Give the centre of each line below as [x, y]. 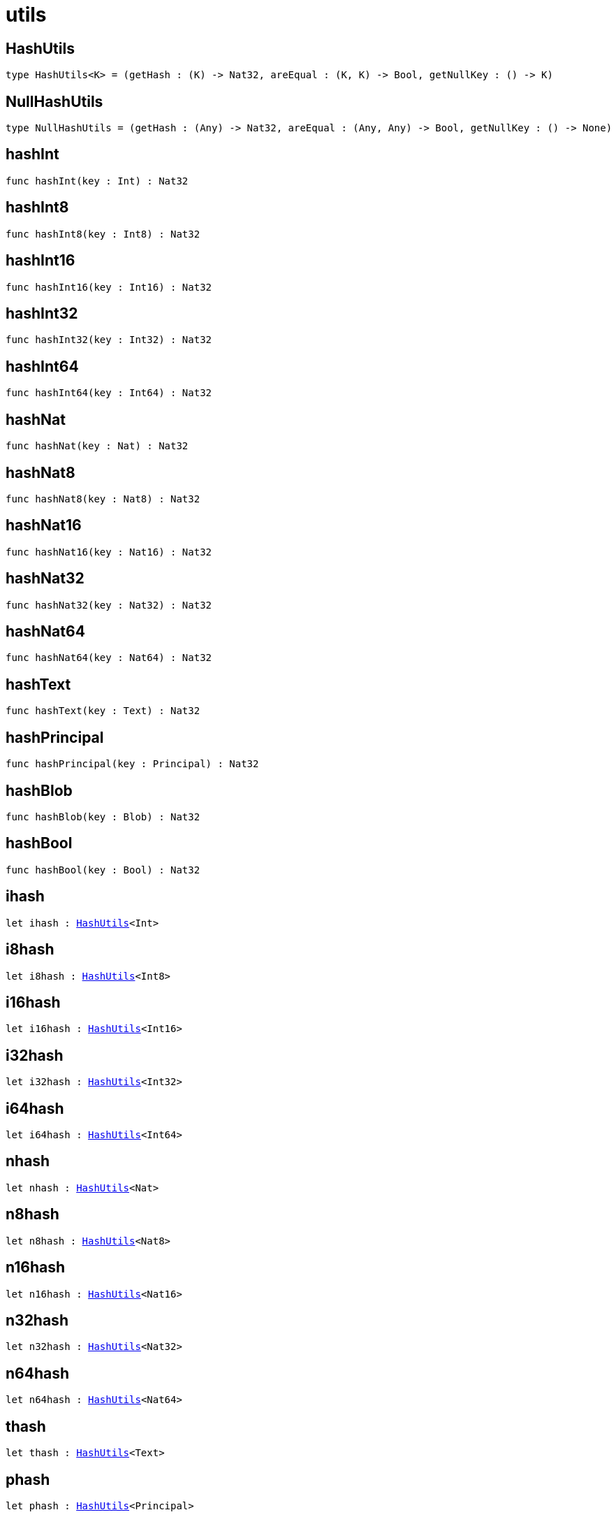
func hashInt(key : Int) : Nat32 [97, 181]
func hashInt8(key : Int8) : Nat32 [103, 234]
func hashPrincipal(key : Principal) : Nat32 [132, 764]
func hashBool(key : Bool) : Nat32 [103, 870]
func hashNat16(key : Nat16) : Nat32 [109, 552]
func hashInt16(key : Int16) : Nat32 [109, 287]
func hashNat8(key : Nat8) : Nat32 [103, 499]
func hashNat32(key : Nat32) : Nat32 [109, 605]
